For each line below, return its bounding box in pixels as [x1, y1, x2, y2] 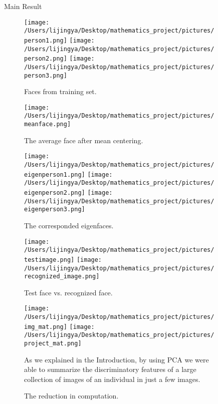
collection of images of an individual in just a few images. [24, 373, 200, 384]
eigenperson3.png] [24, 206, 85, 213]
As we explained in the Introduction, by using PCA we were [24, 354, 209, 364]
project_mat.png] [24, 340, 82, 347]
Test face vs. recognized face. [24, 287, 113, 297]
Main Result [4, 1, 42, 11]
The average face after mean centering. [24, 135, 143, 145]
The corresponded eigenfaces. [24, 220, 114, 230]
